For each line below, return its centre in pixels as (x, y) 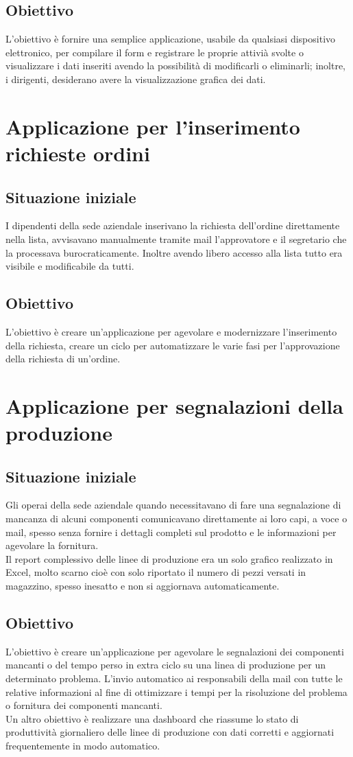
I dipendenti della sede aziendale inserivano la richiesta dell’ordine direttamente (173, 225)
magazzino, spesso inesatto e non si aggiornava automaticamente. (143, 586)
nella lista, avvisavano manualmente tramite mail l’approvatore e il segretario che (176, 238)
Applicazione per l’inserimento (153, 126)
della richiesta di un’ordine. (63, 359)
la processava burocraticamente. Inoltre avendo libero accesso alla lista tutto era (174, 252)
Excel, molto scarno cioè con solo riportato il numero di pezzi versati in (156, 572)
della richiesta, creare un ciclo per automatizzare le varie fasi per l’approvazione (173, 345)
